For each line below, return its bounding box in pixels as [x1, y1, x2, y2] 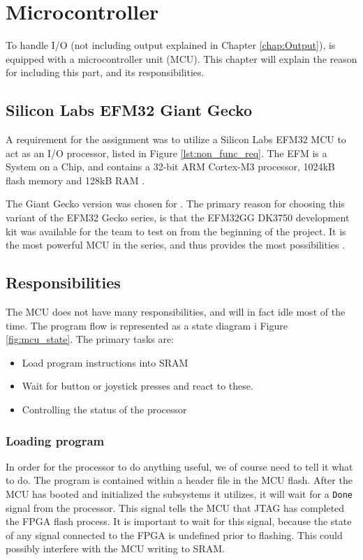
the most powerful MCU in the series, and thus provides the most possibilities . [6, 237, 346, 252]
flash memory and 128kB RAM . [6, 172, 145, 187]
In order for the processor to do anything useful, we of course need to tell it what [6, 459, 353, 473]
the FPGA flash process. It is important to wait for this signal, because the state [6, 514, 352, 529]
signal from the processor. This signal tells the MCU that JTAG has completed [6, 500, 345, 515]
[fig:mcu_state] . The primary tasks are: [6, 332, 175, 346]
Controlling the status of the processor [22, 402, 187, 417]
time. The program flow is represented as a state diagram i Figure [6, 318, 288, 332]
